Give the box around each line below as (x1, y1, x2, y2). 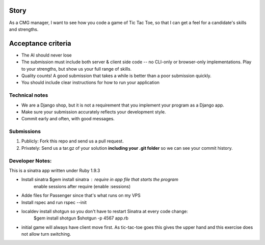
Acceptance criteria (9, 39, 71, 48)
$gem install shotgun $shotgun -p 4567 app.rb (33, 215, 129, 221)
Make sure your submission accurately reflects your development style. (21, 109, 166, 115)
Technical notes (9, 92, 49, 99)
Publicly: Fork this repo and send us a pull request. (21, 138, 124, 144)
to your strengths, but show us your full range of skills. (21, 66, 132, 72)
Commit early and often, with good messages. (21, 116, 115, 122)
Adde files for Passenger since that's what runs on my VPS (21, 192, 141, 198)
